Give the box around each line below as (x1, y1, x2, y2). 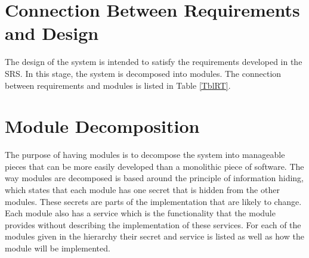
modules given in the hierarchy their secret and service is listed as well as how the (5, 230, 304, 243)
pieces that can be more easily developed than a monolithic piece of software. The (5, 160, 304, 172)
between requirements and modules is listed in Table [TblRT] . (5, 79, 231, 91)
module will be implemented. (5, 241, 110, 254)
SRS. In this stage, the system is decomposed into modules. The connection (5, 67, 282, 79)
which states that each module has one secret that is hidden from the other (5, 184, 280, 195)
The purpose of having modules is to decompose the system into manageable (5, 148, 285, 161)
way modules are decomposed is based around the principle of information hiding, (5, 172, 304, 184)
